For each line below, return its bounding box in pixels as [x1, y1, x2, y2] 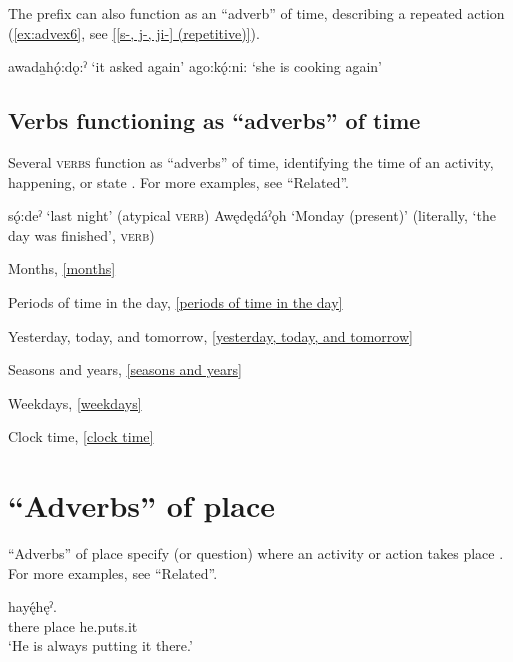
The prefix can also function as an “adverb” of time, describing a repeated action [8, 3, 505, 23]
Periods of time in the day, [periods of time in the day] [8, 291, 343, 312]
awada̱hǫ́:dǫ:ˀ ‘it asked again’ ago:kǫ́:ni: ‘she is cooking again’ [8, 56, 382, 77]
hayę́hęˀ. [8, 596, 57, 617]
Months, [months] [8, 258, 116, 279]
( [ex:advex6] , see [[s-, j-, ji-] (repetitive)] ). [8, 22, 260, 43]
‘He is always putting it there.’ [8, 635, 193, 656]
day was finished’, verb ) [8, 224, 155, 245]
